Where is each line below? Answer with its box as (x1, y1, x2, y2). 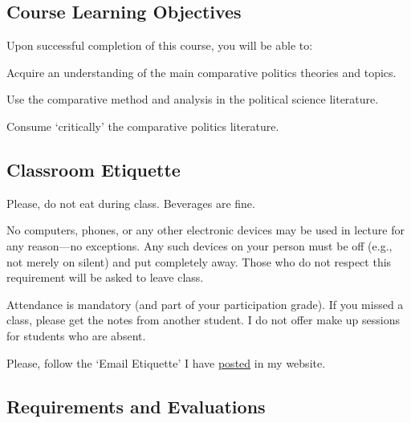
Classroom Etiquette (6, 157, 181, 181)
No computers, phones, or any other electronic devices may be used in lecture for (6, 222, 405, 238)
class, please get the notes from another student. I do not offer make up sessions (6, 311, 400, 328)
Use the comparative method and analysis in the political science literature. (6, 91, 379, 108)
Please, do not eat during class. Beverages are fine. (6, 194, 255, 211)
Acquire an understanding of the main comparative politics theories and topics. (6, 63, 397, 80)
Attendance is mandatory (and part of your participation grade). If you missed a (6, 295, 404, 312)
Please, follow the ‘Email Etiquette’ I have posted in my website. (6, 354, 326, 371)
